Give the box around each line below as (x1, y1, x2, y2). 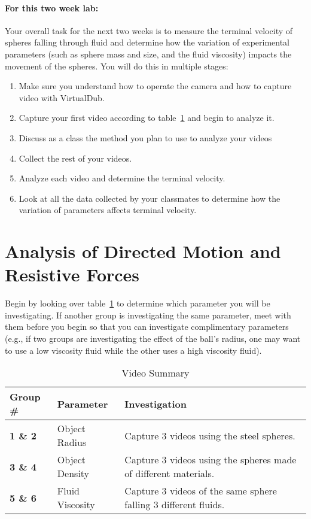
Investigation (124, 396, 187, 411)
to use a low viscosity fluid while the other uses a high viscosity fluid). (5, 344, 262, 356)
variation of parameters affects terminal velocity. (19, 204, 197, 216)
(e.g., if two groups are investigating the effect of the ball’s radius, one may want (5, 332, 301, 345)
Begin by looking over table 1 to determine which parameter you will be (5, 297, 270, 309)
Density (57, 466, 90, 481)
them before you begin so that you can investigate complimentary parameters (5, 320, 289, 333)
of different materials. (124, 466, 215, 481)
